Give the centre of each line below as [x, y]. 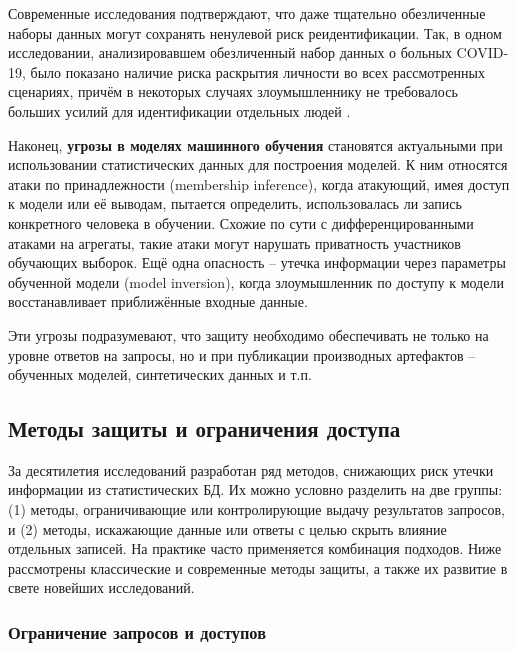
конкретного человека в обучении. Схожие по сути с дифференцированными [241, 222]
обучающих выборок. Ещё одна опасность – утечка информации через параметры [257, 262]
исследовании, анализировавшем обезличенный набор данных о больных [230, 52]
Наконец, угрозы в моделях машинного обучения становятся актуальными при [255, 144]
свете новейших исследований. [101, 587]
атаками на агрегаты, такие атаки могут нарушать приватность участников [234, 242]
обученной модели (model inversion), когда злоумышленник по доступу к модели [256, 281]
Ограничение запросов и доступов [137, 631]
